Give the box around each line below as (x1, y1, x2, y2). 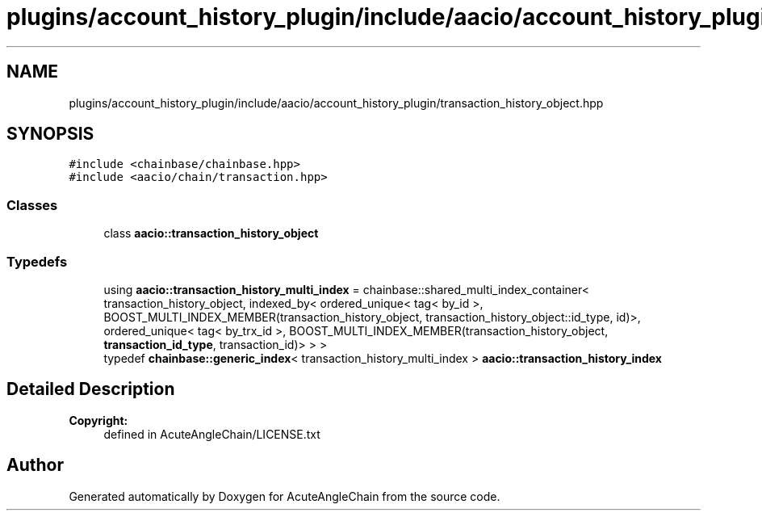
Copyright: (69, 413, 128, 427)
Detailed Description (6, 379, 175, 400)
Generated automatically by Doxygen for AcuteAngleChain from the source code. (69, 489, 500, 503)
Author (6, 455, 64, 476)
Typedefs (6, 253, 68, 270)
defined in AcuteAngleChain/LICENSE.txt (103, 427, 320, 441)
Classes (6, 196, 58, 213)
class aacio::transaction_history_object (103, 226, 319, 241)
